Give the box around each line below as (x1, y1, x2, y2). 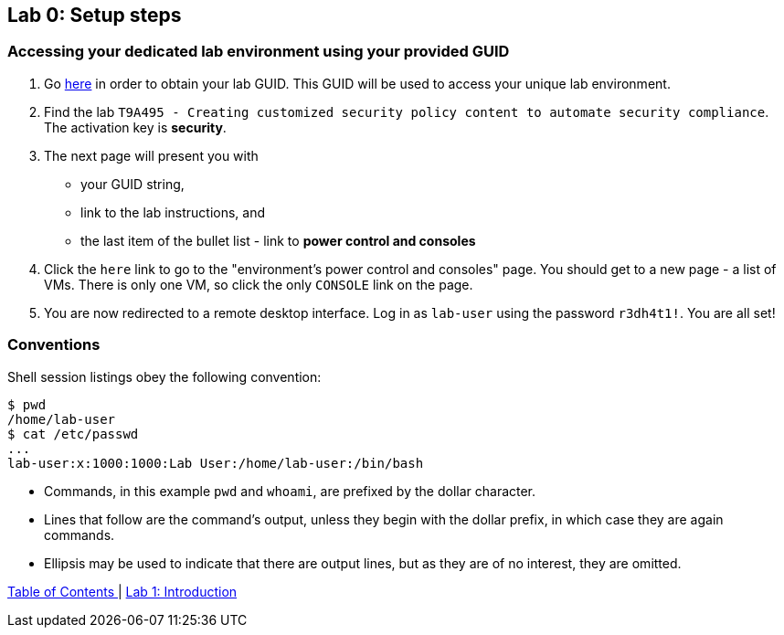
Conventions (7, 335, 101, 355)
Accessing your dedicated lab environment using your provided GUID (7, 42, 510, 61)
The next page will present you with (44, 147, 259, 164)
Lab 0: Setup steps (7, 4, 182, 26)
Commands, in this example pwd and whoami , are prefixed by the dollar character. (44, 482, 536, 499)
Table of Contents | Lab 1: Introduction (7, 583, 238, 599)
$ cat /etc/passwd (7, 426, 139, 441)
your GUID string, (80, 175, 185, 192)
